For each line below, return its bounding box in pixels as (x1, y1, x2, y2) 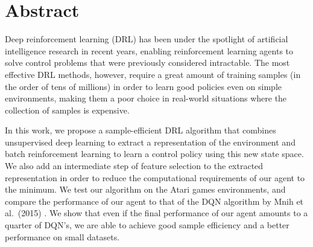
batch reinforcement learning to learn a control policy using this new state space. (5, 147, 304, 160)
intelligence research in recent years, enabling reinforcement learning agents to (5, 44, 294, 57)
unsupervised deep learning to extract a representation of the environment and (5, 135, 296, 148)
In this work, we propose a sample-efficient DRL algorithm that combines (5, 124, 276, 136)
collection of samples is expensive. (5, 103, 130, 116)
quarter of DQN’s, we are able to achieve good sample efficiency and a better (5, 219, 289, 231)
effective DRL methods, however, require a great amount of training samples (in (5, 68, 301, 80)
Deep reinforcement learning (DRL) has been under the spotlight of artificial (5, 33, 288, 45)
